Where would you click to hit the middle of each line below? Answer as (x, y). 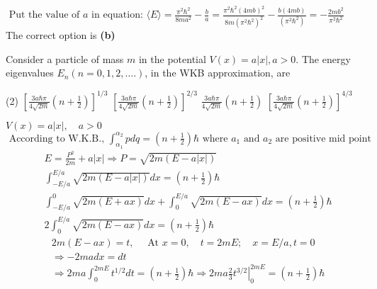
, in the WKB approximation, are (218, 73)
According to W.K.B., (57, 138)
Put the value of (44, 15)
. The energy (323, 58)
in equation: (117, 15)
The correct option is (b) (61, 35)
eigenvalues (30, 73)
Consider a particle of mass (65, 58)
